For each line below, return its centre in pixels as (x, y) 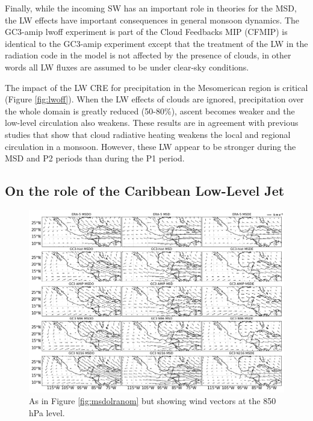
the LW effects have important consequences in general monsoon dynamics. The (152, 20)
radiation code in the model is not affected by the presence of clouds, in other (148, 55)
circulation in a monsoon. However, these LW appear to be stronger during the (150, 146)
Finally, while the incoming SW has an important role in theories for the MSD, (151, 8)
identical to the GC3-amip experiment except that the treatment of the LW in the (156, 43)
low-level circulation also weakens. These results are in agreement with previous (152, 123)
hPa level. (47, 412)
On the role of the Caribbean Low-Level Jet (145, 191)
